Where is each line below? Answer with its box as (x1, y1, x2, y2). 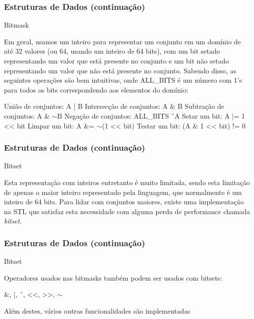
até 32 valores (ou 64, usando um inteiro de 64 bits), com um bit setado (4, 46, 220, 56)
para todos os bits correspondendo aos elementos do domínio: (4, 84, 189, 95)
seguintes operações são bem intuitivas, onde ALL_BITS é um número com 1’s (4, 75, 242, 85)
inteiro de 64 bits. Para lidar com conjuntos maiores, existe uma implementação (4, 196, 244, 207)
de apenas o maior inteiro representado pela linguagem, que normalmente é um (4, 187, 242, 197)
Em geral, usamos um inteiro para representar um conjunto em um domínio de (4, 36, 241, 46)
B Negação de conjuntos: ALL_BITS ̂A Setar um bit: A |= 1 (57, 110, 245, 121)
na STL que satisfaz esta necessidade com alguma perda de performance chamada (4, 206, 250, 216)
